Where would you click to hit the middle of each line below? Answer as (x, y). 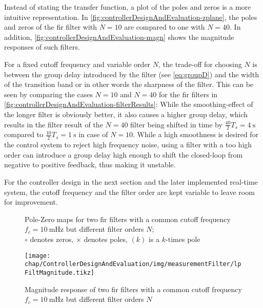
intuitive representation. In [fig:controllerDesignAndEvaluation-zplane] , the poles (131, 17)
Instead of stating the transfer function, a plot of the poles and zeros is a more (128, 7)
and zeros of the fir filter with (51, 27)
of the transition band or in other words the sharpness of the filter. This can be (129, 84)
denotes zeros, (52, 239)
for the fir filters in (188, 94)
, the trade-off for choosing (200, 64)
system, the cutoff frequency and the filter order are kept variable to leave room (129, 192)
